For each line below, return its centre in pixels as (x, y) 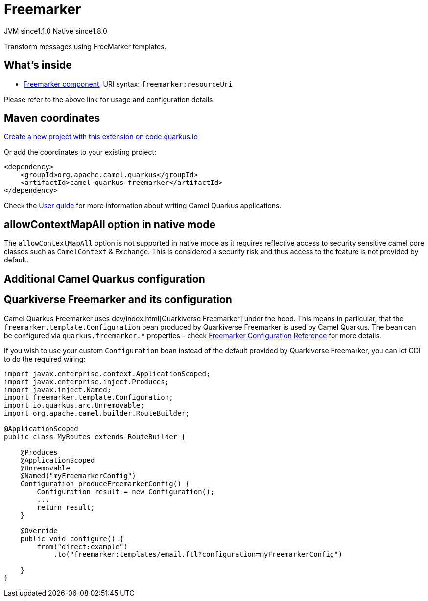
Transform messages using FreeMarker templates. (85, 46)
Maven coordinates (52, 118)
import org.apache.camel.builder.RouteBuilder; (97, 413)
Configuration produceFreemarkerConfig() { (105, 483)
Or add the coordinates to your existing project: (80, 152)
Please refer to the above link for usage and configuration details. (109, 99)
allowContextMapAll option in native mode (110, 224)
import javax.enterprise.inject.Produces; (87, 381)
